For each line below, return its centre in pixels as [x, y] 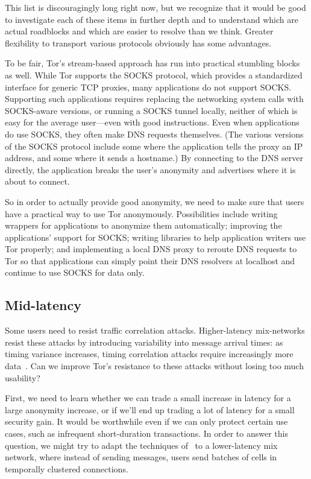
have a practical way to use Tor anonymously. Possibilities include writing [141, 213]
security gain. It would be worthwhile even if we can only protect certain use [146, 421]
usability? [23, 377]
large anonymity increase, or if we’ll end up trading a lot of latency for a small [150, 409]
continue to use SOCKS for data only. [75, 272]
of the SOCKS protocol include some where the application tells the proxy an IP [154, 146]
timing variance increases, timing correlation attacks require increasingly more [149, 354]
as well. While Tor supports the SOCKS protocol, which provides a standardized [154, 75]
